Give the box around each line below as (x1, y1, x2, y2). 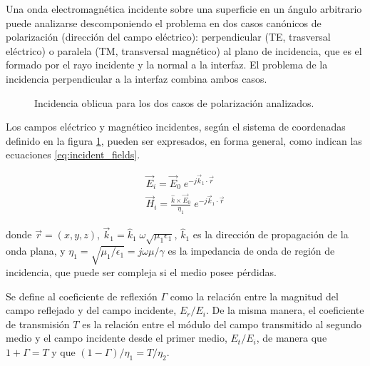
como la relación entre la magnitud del (170, 288, 339, 303)
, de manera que (256, 330, 327, 345)
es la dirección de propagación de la (192, 227, 349, 242)
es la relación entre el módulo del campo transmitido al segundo (82, 316, 362, 331)
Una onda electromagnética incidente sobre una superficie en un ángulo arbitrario (6, 1, 362, 16)
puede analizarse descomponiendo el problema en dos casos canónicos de (6, 15, 322, 30)
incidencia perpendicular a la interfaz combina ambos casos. (6, 71, 267, 86)
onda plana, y (6, 243, 66, 258)
